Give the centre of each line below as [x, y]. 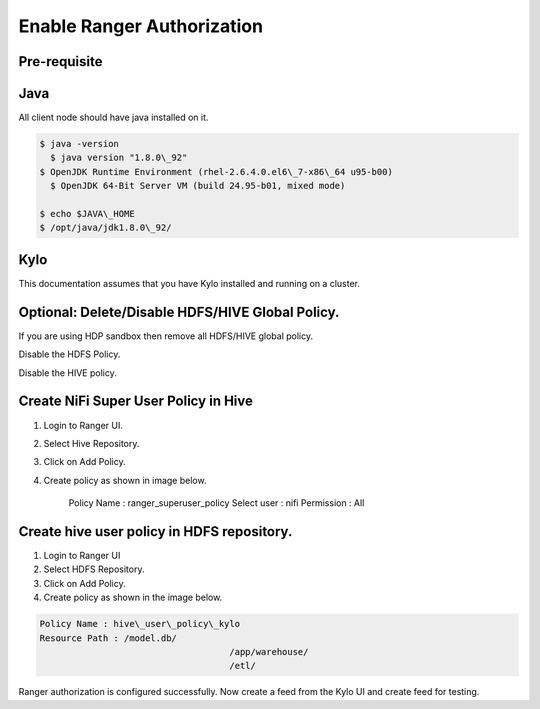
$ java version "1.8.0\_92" [119, 158]
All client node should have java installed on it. [113, 117]
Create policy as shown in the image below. [133, 597]
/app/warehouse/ [269, 651]
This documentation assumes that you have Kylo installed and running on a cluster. [189, 283]
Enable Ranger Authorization [141, 26]
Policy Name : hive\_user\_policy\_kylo [139, 624]
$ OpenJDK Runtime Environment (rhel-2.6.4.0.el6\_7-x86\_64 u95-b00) [216, 171]
